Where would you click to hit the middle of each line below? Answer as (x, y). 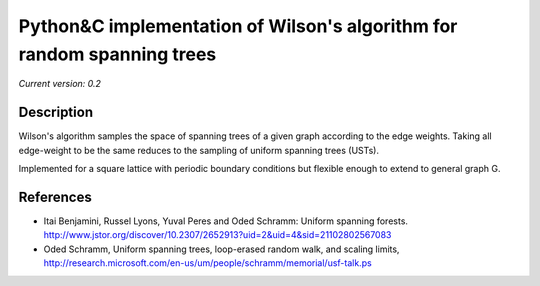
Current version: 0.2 (60, 84)
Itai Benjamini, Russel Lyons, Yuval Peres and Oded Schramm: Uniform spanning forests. (226, 221)
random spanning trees (117, 54)
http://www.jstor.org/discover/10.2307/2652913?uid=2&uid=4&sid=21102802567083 (217, 235)
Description (56, 112)
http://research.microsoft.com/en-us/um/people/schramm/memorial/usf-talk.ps (207, 263)
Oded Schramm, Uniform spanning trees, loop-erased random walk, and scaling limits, (221, 249)
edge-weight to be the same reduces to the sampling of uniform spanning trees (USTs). (199, 150)
